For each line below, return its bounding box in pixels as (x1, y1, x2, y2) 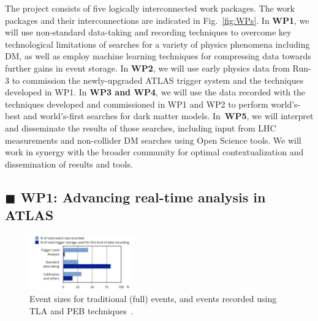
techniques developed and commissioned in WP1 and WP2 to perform (5, 97, 268, 110)
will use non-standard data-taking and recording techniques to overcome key (5, 26, 292, 39)
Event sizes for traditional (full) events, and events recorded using (29, 292, 277, 305)
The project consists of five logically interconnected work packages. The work (5, 2, 295, 14)
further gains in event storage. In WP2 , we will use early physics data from (5, 61, 290, 74)
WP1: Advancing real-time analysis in (20, 187, 266, 206)
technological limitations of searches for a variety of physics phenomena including (5, 37, 310, 50)
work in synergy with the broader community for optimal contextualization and (5, 146, 304, 158)
